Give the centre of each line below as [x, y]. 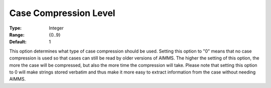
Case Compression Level [62, 13]
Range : [17, 34]
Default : [18, 42]
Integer [56, 28]
